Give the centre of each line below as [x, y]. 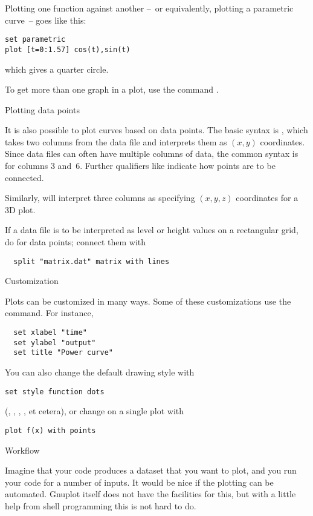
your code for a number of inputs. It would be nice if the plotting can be [139, 482]
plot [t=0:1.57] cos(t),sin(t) [68, 49]
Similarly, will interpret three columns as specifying [100, 198]
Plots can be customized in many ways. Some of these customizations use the [148, 301]
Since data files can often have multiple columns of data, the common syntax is [152, 154]
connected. [24, 177]
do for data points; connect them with [76, 242]
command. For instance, [49, 313]
